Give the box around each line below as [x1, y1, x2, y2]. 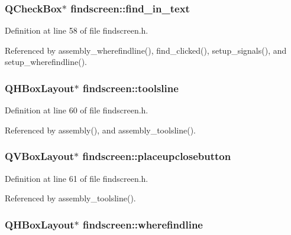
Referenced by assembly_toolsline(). [5, 192, 136, 204]
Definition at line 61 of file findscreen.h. [5, 172, 148, 184]
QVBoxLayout [5, 149, 75, 164]
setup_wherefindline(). [5, 56, 87, 68]
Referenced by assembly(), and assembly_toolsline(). [5, 123, 196, 136]
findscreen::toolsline [83, 80, 179, 95]
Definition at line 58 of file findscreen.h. [5, 24, 148, 37]
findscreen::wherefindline [83, 217, 203, 231]
